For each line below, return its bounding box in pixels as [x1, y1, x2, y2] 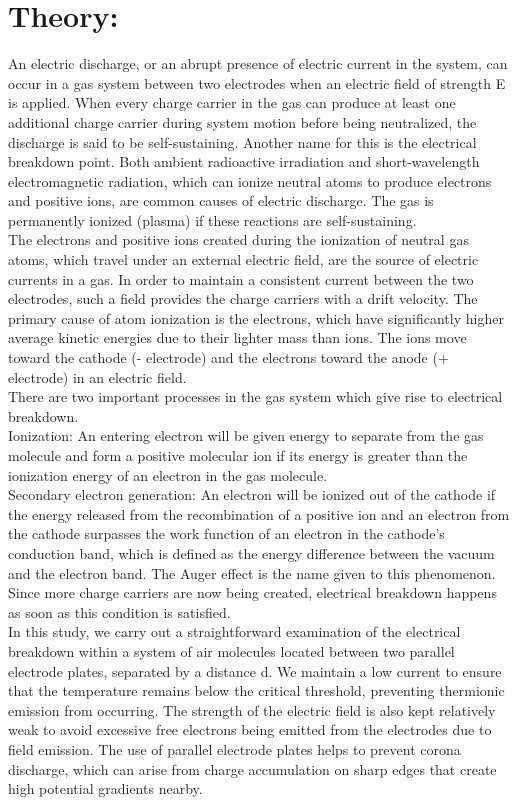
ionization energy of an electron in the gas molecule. [8, 464, 328, 485]
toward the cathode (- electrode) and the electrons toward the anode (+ [8, 347, 449, 368]
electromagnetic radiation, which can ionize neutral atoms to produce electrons [8, 170, 492, 191]
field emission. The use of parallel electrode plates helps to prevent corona [8, 738, 461, 759]
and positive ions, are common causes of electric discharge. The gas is [8, 190, 434, 211]
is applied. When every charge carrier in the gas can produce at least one [8, 92, 456, 113]
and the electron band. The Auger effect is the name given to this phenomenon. [8, 562, 496, 583]
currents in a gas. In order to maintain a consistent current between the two [8, 268, 474, 289]
